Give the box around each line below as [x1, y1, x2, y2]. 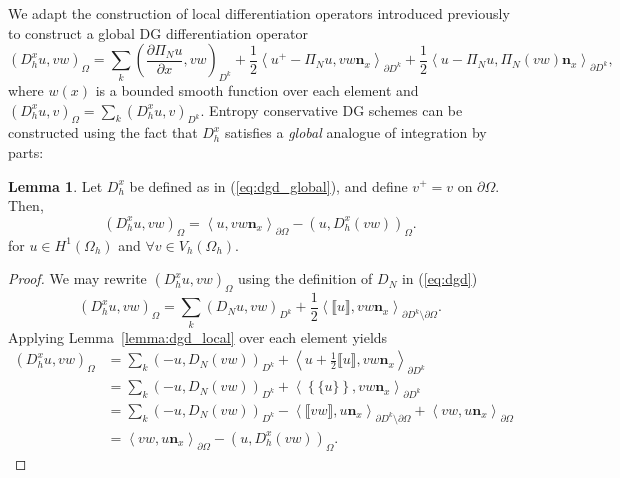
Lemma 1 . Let [8, 175, 103, 196]
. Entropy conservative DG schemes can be [200, 99, 463, 120]
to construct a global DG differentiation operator [8, 22, 308, 43]
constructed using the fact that [8, 122, 198, 143]
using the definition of [238, 268, 373, 289]
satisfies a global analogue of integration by [224, 122, 487, 143]
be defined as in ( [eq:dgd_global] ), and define [129, 175, 408, 196]
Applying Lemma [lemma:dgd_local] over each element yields [8, 326, 388, 347]
